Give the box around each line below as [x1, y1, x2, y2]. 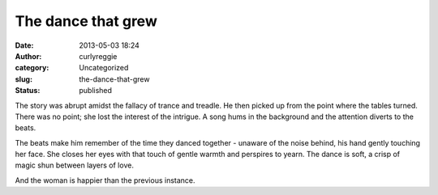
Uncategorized [79, 63, 129, 73]
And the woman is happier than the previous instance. [15, 175, 195, 185]
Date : [15, 40, 34, 50]
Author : [15, 51, 42, 61]
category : [15, 63, 49, 73]
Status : [15, 86, 41, 95]
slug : [15, 74, 32, 84]
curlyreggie [79, 51, 118, 61]
